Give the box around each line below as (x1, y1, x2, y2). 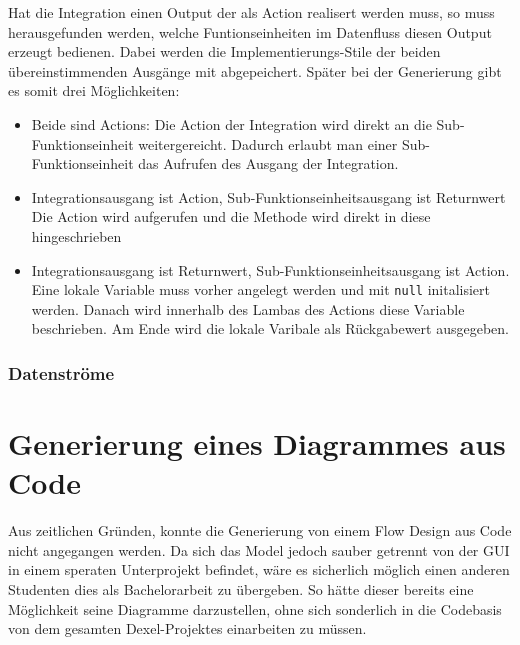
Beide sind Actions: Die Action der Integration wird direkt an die (31, 113, 432, 134)
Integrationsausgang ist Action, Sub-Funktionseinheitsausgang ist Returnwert (31, 186, 506, 207)
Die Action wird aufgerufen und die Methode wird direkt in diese (31, 206, 431, 227)
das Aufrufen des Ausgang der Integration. (138, 153, 399, 174)
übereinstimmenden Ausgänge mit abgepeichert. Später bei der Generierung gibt (8, 60, 502, 81)
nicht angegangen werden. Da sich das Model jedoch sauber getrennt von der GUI (8, 539, 510, 560)
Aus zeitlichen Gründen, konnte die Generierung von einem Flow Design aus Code (8, 520, 512, 541)
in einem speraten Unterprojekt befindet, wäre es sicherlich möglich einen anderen (8, 559, 510, 580)
